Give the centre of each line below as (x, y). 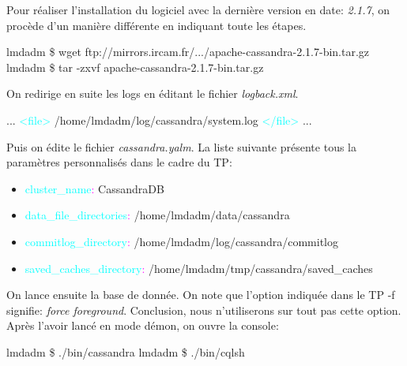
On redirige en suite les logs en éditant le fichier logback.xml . (153, 93)
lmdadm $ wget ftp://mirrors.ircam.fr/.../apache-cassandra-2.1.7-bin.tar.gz (188, 52)
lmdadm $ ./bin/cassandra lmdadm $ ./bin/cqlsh (126, 351)
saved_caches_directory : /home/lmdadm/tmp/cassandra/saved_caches (199, 268)
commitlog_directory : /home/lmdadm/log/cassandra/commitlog (181, 241)
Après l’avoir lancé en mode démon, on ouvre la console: (143, 325)
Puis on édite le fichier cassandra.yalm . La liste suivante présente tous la (181, 146)
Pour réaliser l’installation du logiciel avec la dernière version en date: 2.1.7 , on (198, 9)
